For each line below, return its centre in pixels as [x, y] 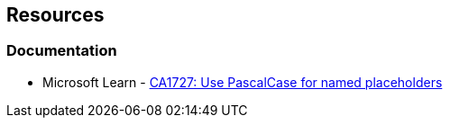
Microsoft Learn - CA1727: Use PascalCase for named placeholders [243, 82]
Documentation [62, 51]
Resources [55, 15]
